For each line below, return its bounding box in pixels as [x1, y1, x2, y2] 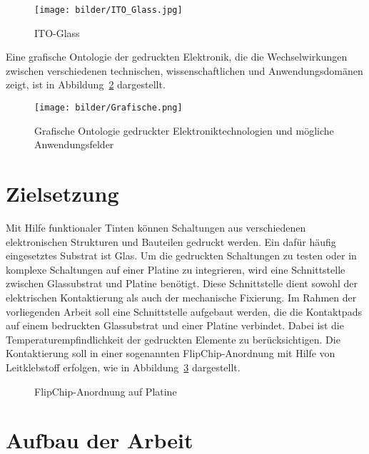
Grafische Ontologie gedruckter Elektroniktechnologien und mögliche [34, 123, 334, 138]
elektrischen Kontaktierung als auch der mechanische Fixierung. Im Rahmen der [6, 289, 357, 304]
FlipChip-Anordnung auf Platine [34, 383, 177, 398]
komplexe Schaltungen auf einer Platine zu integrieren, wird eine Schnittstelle [6, 262, 345, 277]
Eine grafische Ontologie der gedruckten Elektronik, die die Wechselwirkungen [6, 49, 348, 64]
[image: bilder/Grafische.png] [34, 103, 183, 113]
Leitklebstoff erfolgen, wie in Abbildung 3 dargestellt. [6, 359, 241, 374]
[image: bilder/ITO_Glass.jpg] [34, 5, 183, 15]
